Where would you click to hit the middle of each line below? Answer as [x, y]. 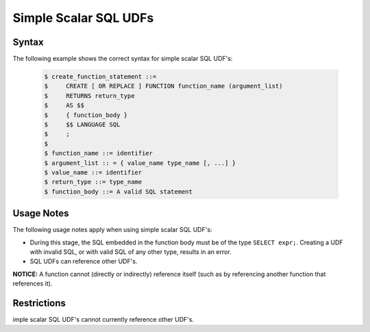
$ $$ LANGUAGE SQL [82, 124]
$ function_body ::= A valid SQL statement [119, 191]
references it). [33, 283]
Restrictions [39, 303]
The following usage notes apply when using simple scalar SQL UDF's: [112, 230]
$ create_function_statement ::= [100, 77]
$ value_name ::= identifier [93, 172]
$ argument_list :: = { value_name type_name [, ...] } [140, 163]
